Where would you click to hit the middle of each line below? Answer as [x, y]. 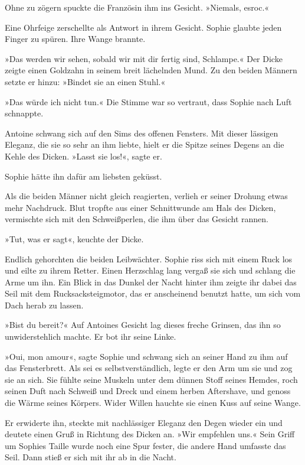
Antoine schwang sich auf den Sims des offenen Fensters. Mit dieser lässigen [142, 133]
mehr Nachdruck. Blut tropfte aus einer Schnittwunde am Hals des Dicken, [140, 207]
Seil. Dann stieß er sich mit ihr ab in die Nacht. [91, 457]
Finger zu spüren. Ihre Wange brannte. [75, 39]
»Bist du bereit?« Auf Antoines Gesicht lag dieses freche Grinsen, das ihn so [143, 325]
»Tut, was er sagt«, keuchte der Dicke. [74, 238]
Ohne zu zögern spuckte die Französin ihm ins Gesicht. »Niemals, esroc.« [137, 7]
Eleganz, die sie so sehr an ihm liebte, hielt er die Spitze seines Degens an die [145, 144]
